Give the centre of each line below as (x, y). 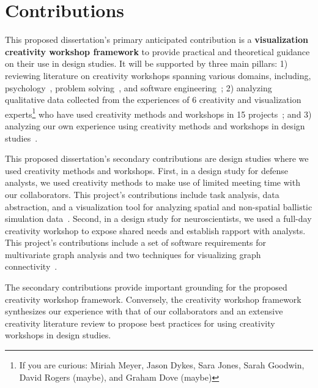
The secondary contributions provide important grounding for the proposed (146, 287)
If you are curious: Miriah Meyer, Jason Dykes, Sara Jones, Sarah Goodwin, (162, 365)
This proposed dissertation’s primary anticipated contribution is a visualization (157, 40)
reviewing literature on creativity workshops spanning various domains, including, (158, 75)
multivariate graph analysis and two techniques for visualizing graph (133, 254)
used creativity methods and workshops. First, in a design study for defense (146, 170)
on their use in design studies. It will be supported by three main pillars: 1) (146, 63)
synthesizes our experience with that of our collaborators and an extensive (144, 311)
